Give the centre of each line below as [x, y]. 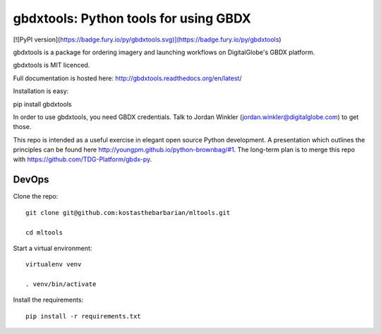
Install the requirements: [48, 300]
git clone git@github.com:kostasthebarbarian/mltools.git [128, 212]
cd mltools [44, 232]
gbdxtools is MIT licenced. [52, 65]
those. [22, 127]
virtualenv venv [54, 265]
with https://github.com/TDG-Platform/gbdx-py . [83, 159]
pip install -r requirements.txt [83, 316]
